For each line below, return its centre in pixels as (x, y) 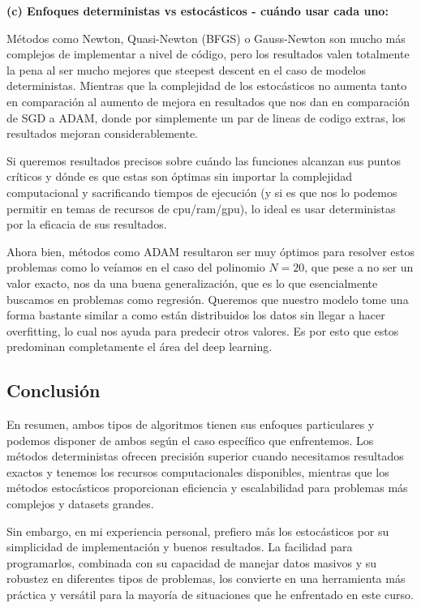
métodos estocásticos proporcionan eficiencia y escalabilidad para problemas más (207, 488)
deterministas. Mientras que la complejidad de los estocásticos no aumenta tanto (207, 86)
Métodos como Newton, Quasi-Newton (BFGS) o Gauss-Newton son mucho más (206, 38)
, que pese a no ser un (359, 267)
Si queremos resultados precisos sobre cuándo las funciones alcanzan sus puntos (204, 160)
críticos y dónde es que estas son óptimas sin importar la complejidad (180, 176)
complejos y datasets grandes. (80, 504)
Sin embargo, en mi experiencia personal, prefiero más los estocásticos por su (198, 531)
